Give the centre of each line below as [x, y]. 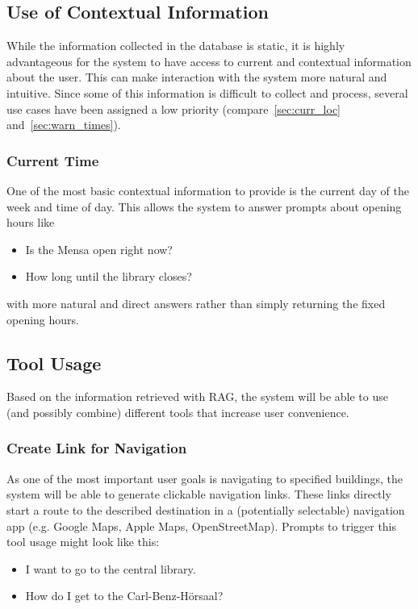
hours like [31, 222]
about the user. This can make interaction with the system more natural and [197, 77]
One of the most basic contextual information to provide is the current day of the [208, 190]
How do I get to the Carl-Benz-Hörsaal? [124, 596]
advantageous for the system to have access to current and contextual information [209, 61]
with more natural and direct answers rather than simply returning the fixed [196, 303]
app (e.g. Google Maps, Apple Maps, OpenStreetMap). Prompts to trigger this [202, 526]
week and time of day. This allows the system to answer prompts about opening [204, 206]
